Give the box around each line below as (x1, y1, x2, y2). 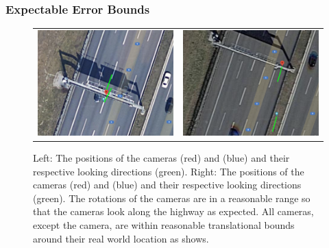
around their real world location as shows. (33, 231, 209, 245)
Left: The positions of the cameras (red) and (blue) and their (33, 151, 290, 165)
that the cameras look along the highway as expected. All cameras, (33, 204, 314, 219)
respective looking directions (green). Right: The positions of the (33, 164, 304, 178)
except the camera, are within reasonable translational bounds (33, 218, 295, 232)
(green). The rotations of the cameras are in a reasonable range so (33, 190, 310, 205)
